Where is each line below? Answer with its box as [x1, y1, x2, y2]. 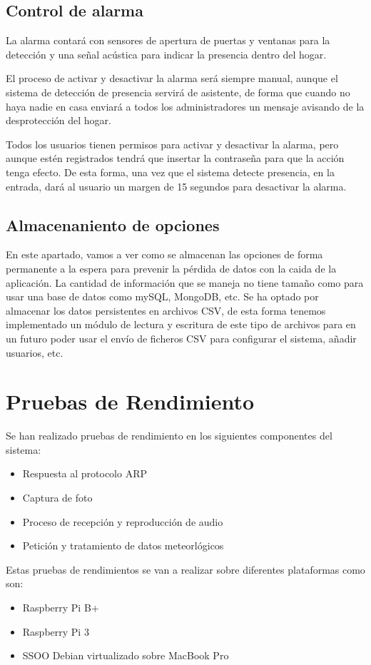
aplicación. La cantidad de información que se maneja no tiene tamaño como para [6, 275, 364, 290]
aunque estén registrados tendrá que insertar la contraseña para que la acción [6, 151, 345, 166]
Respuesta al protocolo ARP [22, 466, 148, 481]
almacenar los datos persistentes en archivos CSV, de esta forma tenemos [6, 303, 326, 318]
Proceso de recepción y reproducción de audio [22, 514, 223, 529]
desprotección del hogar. [6, 113, 111, 128]
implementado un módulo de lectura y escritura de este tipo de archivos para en [6, 317, 356, 332]
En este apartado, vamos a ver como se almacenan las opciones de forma [6, 247, 323, 262]
